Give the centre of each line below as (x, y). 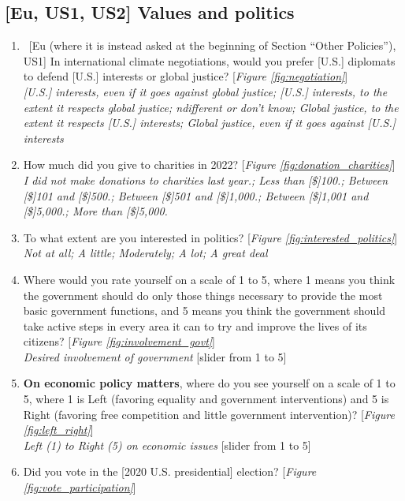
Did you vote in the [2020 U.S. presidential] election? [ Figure (170, 471)
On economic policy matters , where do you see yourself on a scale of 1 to (209, 383)
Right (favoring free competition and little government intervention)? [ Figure (209, 414)
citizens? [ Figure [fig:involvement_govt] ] (119, 341)
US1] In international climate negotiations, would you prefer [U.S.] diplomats (209, 60)
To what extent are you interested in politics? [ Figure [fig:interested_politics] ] (210, 237)
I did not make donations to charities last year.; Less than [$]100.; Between (206, 179)
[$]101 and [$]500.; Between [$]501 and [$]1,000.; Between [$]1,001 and (196, 195)
